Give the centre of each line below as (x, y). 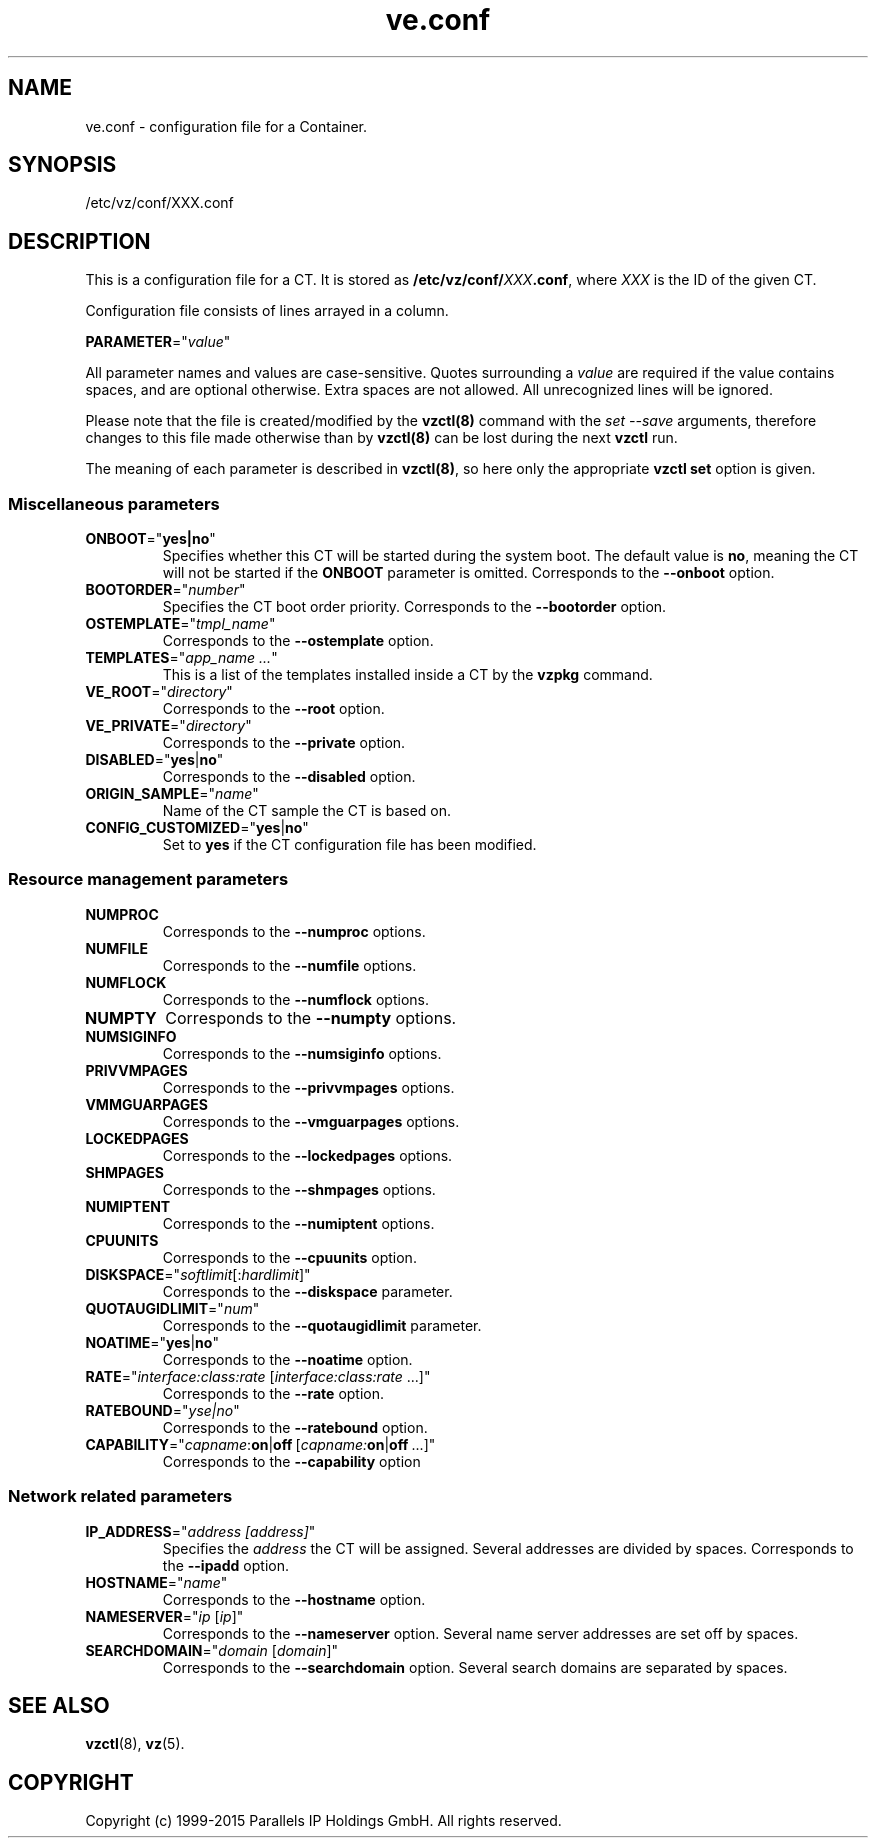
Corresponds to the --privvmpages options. (308, 1087)
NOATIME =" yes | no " (152, 1342)
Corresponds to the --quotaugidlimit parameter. (322, 1325)
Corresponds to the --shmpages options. (299, 1189)
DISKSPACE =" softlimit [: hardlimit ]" (198, 1274)
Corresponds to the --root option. (273, 709)
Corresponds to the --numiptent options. (298, 1223)
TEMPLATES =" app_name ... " (181, 658)
